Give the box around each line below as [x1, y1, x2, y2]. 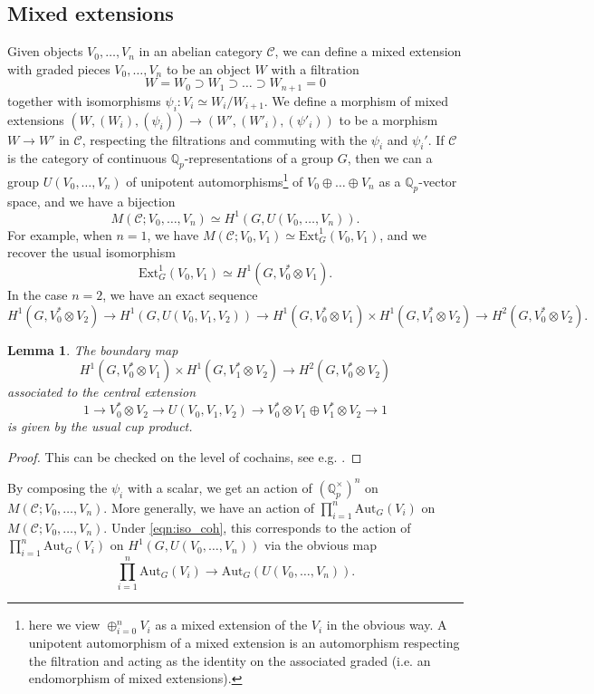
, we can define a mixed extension [274, 42, 462, 61]
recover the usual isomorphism [7, 243, 176, 262]
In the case [7, 284, 68, 304]
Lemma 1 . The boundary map [7, 340, 178, 359]
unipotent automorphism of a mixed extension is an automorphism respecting [28, 633, 460, 652]
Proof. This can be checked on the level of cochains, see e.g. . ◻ [7, 447, 362, 466]
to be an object [166, 59, 251, 78]
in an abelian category [139, 42, 263, 61]
